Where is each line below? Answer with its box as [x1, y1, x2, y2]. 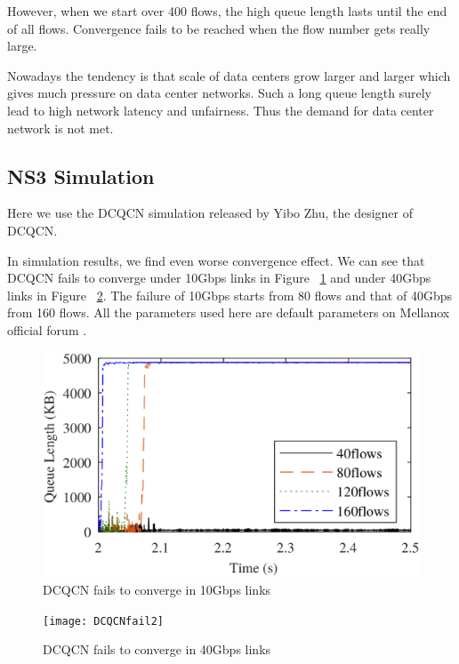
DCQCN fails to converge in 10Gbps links [43, 580, 271, 598]
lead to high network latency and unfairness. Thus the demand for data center [7, 100, 434, 119]
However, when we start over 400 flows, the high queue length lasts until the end [7, 2, 447, 20]
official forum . [7, 320, 87, 339]
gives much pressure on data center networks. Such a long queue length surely [7, 84, 431, 102]
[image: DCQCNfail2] [43, 614, 165, 628]
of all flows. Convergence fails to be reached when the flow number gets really [7, 19, 431, 37]
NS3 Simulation [7, 162, 155, 189]
